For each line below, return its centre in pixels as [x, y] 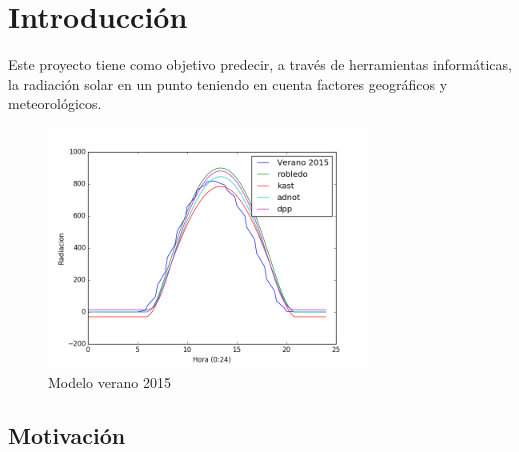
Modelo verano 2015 [109, 381]
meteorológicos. [55, 103]
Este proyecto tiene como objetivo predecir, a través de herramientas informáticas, [260, 64]
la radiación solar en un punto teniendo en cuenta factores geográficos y [228, 83]
